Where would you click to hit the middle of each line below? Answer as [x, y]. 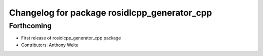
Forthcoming [30, 26]
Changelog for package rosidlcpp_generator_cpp [111, 13]
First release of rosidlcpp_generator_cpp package [71, 38]
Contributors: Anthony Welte [50, 45]
